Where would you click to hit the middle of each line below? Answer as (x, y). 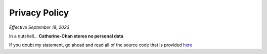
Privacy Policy (39, 13)
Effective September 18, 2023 (39, 27)
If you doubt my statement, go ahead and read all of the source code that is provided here (101, 45)
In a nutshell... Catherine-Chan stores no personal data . (67, 36)
